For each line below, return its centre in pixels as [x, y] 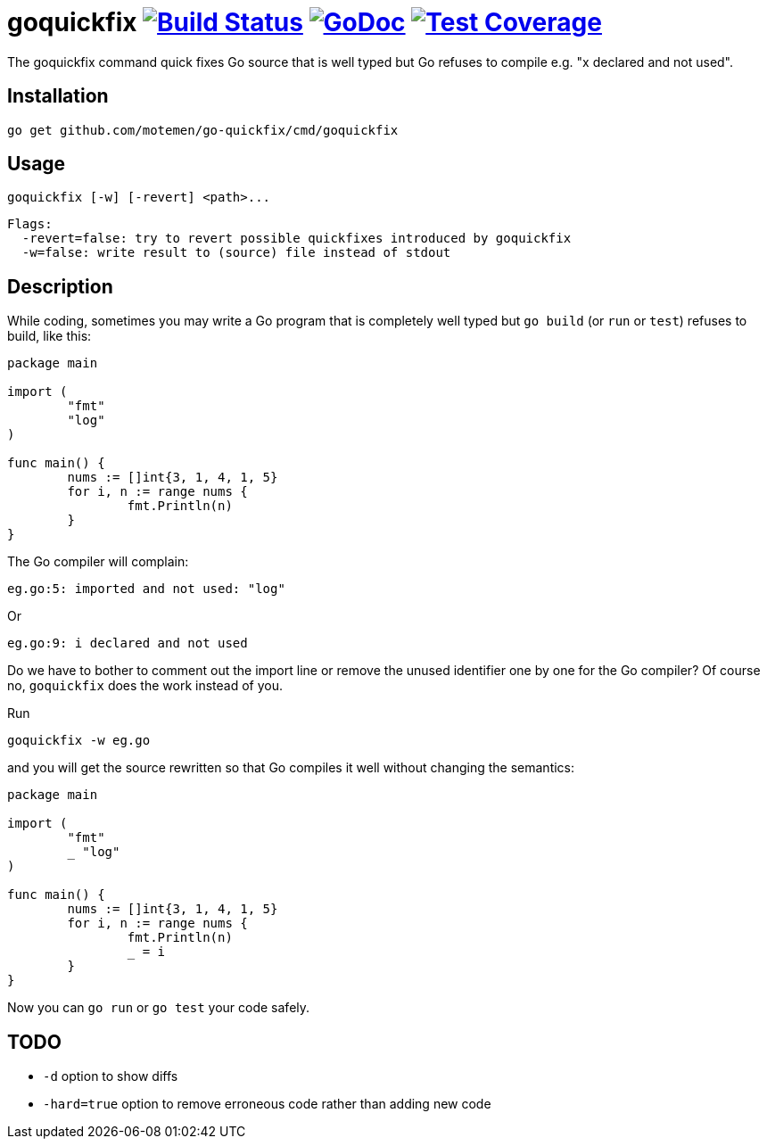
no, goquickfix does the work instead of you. [145, 686]
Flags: [30, 224]
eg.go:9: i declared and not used [128, 643]
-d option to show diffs [111, 1076]
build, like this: [49, 336]
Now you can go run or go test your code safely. [159, 1008]
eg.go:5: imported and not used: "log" [146, 589]
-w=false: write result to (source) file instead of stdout [236, 253]
